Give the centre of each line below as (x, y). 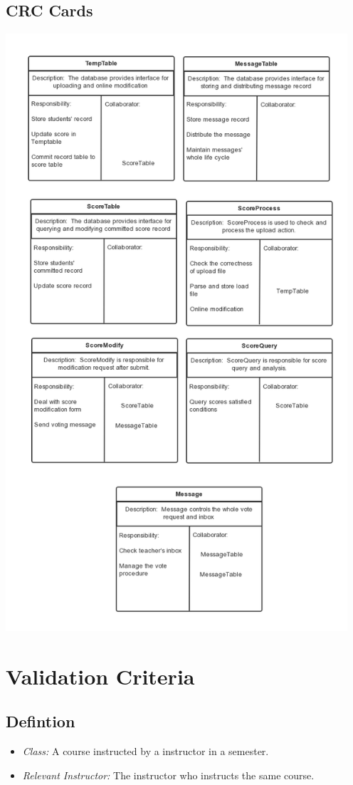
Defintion (41, 721)
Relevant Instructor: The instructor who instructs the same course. (168, 775)
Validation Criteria (100, 676)
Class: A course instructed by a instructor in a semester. (146, 751)
